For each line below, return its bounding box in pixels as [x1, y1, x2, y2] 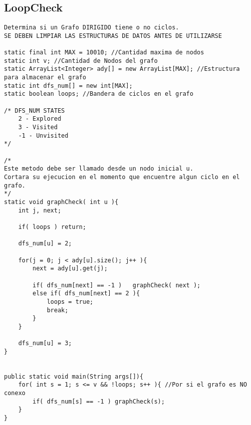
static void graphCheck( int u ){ [4, 198, 119, 206]
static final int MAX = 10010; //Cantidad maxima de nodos [4, 49, 204, 56]
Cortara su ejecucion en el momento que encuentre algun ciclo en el [4, 174, 240, 181]
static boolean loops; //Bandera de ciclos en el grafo [4, 90, 194, 98]
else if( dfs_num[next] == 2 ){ [32, 290, 140, 297]
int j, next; [18, 207, 61, 214]
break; [46, 306, 68, 314]
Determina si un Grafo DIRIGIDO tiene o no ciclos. [4, 24, 179, 31]
